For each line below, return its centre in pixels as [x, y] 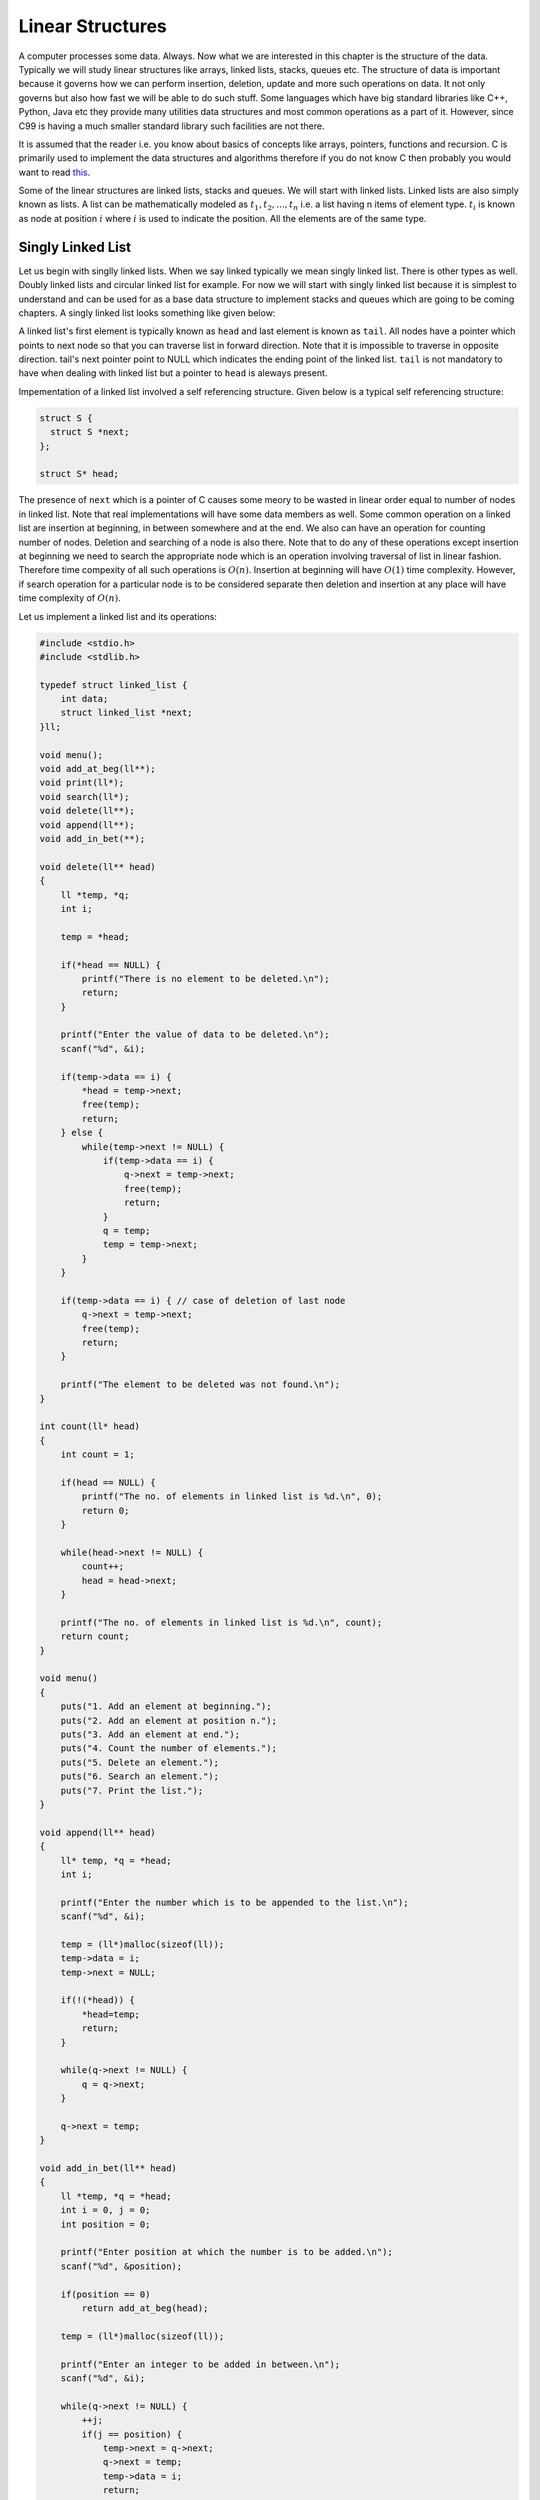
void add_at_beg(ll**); [98, 769]
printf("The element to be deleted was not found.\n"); [200, 1384]
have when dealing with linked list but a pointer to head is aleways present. [173, 373]
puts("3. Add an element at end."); [150, 1734]
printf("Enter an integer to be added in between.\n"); [200, 2364]
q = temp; [126, 1230]
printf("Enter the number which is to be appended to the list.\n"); [234, 1902]
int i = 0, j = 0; [105, 2210]
